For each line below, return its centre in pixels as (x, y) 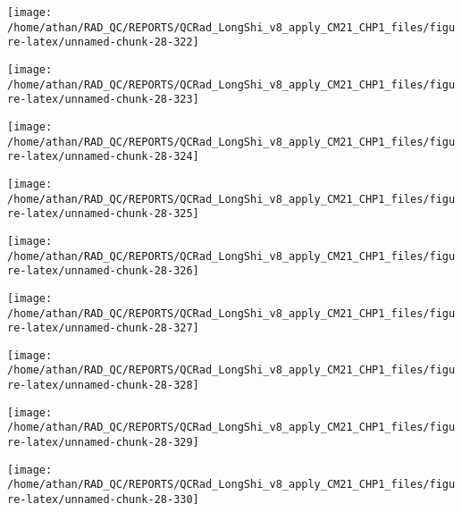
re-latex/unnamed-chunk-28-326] (103, 271)
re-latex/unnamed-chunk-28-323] (103, 100)
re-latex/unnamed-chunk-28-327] (103, 328)
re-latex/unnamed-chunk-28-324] (103, 157)
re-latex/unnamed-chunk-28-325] (103, 214)
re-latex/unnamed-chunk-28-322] (103, 42)
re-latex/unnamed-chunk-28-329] (103, 443)
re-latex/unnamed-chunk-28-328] (103, 386)
